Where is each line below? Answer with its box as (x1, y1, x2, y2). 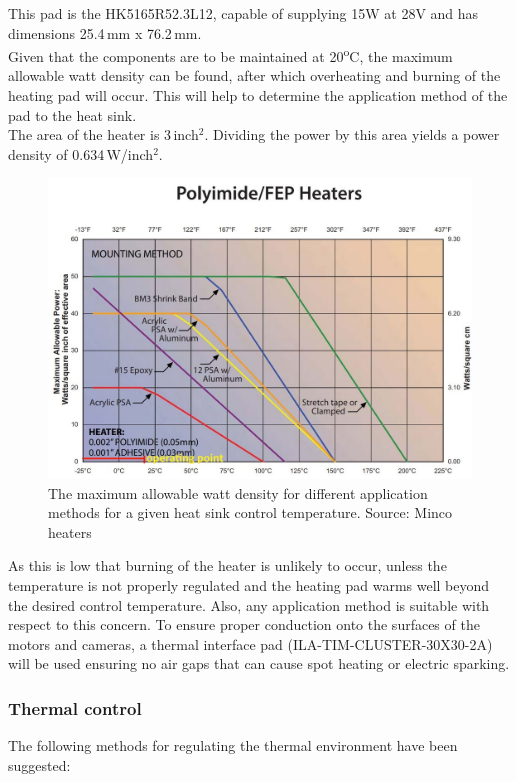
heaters (48, 521, 92, 542)
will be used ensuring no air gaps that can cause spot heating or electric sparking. (8, 653, 510, 674)
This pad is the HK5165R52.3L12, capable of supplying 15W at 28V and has (8, 3, 479, 23)
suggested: (8, 754, 71, 775)
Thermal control (8, 695, 142, 720)
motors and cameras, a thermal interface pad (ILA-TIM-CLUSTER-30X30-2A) (8, 633, 493, 654)
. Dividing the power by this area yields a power (204, 124, 500, 145)
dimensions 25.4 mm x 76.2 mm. (8, 22, 202, 43)
